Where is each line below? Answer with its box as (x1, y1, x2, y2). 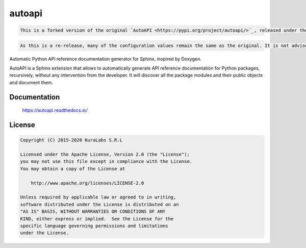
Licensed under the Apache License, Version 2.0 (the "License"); (20, 152, 190, 158)
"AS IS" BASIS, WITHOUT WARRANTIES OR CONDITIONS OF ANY (20, 209, 166, 214)
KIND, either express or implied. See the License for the (20, 216, 174, 221)
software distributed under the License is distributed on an (20, 202, 179, 207)
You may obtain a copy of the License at (20, 166, 125, 171)
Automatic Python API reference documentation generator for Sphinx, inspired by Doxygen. (9, 56, 201, 62)
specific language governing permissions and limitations (20, 222, 168, 229)
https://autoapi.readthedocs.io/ (22, 107, 88, 113)
